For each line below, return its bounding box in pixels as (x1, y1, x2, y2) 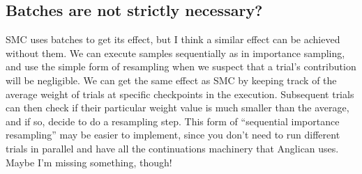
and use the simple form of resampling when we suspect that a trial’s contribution (6, 59, 356, 74)
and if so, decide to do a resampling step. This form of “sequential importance (6, 113, 340, 128)
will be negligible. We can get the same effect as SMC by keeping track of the (6, 72, 337, 87)
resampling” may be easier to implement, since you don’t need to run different (6, 127, 340, 142)
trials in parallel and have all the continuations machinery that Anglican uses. (6, 141, 339, 155)
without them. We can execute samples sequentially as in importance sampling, (6, 45, 345, 60)
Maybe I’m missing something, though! (6, 155, 172, 169)
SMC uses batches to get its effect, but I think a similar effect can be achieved (6, 32, 340, 47)
